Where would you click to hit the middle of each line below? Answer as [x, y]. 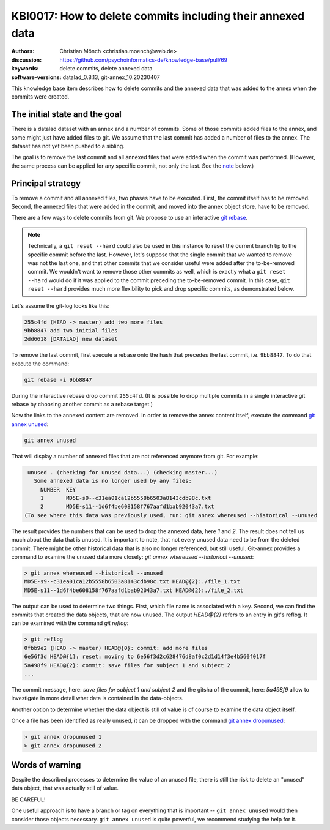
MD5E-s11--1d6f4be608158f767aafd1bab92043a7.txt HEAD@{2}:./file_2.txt [134, 590]
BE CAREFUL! [28, 799]
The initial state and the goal [66, 114]
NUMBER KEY [58, 489]
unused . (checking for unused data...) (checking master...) [123, 472]
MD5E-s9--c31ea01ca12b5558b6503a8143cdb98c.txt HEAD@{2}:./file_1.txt [132, 582]
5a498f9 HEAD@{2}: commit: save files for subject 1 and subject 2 [127, 665]
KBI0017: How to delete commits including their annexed [158, 16]
